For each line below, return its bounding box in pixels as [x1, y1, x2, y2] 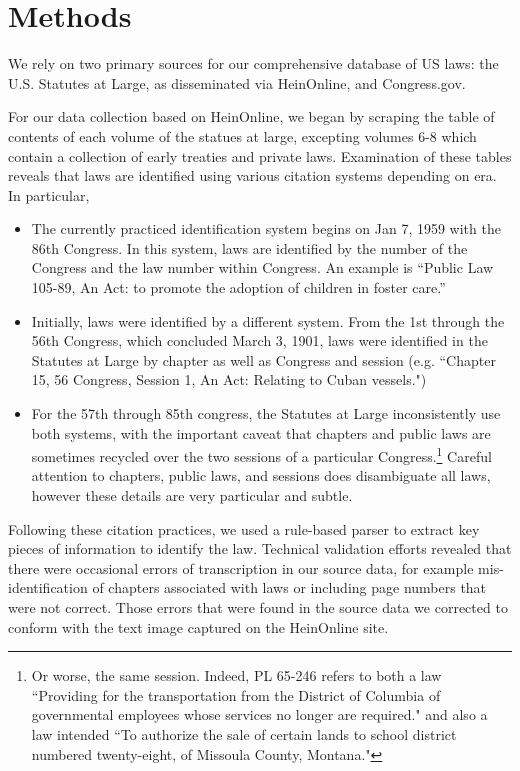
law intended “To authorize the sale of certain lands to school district [31, 724, 457, 744]
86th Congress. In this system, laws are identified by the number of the [31, 237, 468, 258]
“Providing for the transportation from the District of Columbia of [31, 684, 441, 705]
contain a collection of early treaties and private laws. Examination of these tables [8, 145, 512, 166]
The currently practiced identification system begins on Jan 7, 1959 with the [31, 218, 501, 239]
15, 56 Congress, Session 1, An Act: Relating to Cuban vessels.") [31, 369, 427, 390]
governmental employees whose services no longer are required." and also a [31, 704, 488, 725]
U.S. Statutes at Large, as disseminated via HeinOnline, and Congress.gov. [8, 72, 466, 93]
